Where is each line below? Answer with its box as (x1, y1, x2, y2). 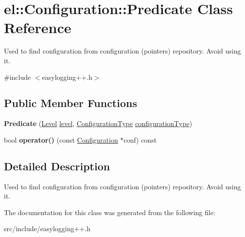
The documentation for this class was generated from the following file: (4, 207, 215, 217)
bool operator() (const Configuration (4, 134, 118, 145)
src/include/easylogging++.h (4, 223, 90, 234)
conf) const (123, 134, 157, 145)
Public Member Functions (4, 95, 137, 110)
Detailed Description (4, 158, 110, 173)
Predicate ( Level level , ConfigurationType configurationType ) (4, 118, 192, 128)
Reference (4, 18, 71, 37)
